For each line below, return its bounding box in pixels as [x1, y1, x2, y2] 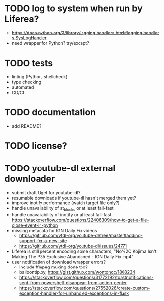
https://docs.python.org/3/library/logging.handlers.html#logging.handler [11, 30, 159, 35]
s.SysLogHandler [11, 35, 47, 41]
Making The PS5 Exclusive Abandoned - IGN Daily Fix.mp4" [11, 253, 134, 259]
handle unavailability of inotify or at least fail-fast [11, 211, 112, 217]
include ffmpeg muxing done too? [19, 264, 88, 270]
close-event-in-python [11, 222, 58, 228]
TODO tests [4, 58, 53, 69]
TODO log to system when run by [4, 3, 143, 14]
